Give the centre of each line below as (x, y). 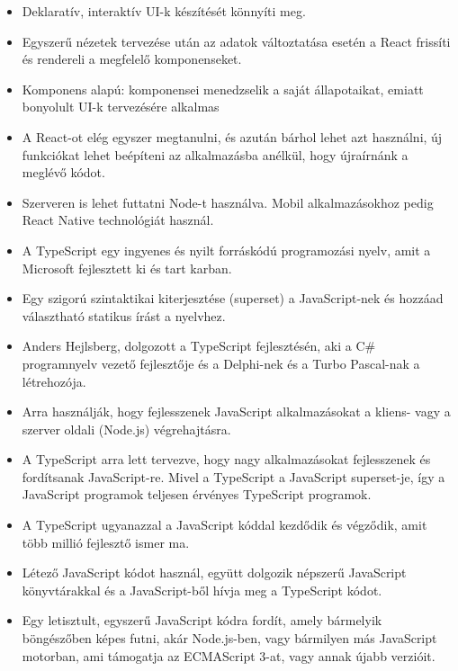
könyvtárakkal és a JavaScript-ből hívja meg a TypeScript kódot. (202, 590)
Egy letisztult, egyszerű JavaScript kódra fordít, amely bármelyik (202, 620)
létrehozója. (54, 381)
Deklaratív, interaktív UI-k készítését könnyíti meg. (164, 11)
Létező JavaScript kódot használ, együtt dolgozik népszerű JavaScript (214, 573)
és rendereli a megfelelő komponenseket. (132, 59)
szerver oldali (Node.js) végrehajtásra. (126, 429)
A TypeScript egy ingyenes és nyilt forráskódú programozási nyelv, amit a (226, 250)
